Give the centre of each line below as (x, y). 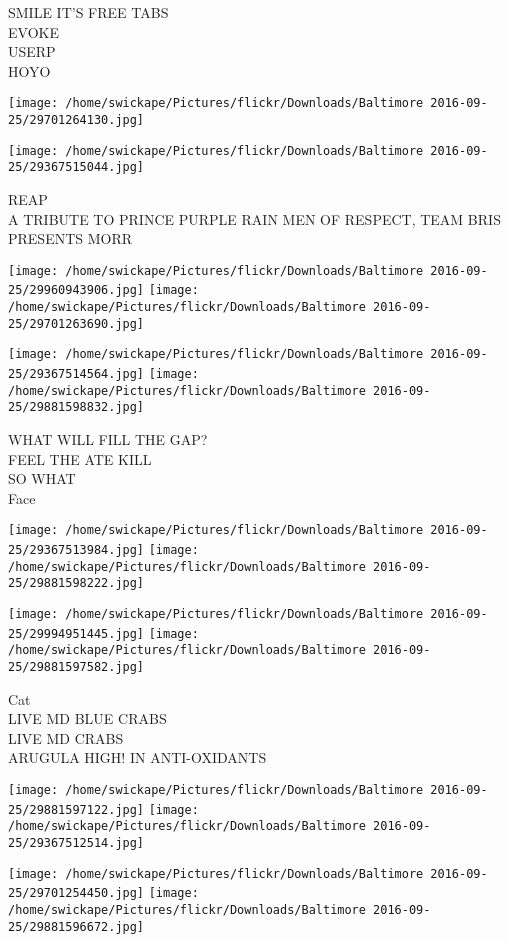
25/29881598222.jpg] (76, 583)
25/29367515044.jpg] (76, 167)
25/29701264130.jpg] (76, 120)
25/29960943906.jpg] (76, 290)
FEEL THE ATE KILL (80, 458)
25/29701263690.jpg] (76, 323)
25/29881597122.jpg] (76, 809)
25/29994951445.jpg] (76, 633)
